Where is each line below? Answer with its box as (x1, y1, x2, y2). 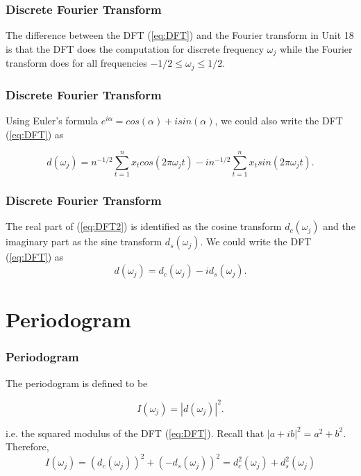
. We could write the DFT (200, 234, 312, 249)
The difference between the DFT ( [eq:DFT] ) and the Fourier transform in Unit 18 (6, 28, 354, 42)
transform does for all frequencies (6, 56, 147, 70)
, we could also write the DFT (215, 113, 343, 127)
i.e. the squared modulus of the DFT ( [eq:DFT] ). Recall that (6, 425, 265, 440)
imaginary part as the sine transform (6, 234, 162, 249)
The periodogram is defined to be (6, 375, 148, 390)
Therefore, (6, 439, 49, 454)
